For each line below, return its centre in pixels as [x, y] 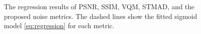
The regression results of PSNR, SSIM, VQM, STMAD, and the [99, 6]
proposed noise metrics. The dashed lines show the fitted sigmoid [101, 16]
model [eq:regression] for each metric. [59, 25]
